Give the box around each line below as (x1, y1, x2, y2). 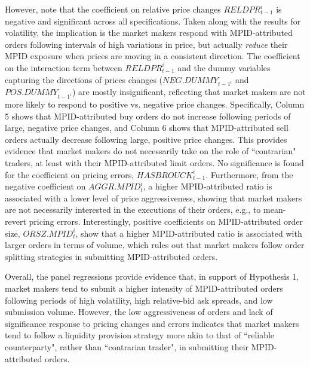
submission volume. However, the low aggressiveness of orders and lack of (5, 305, 273, 318)
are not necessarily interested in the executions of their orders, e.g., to (5, 203, 261, 216)
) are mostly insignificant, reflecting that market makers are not (72, 85, 306, 98)
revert (5, 215, 26, 227)
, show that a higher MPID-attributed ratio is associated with (75, 227, 302, 239)
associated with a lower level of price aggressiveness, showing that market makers (5, 191, 302, 204)
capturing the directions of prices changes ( (5, 73, 163, 85)
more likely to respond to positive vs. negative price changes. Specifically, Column (5, 98, 305, 111)
